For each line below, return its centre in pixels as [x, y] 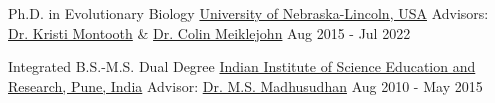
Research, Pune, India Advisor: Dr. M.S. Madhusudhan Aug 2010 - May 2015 [245, 85]
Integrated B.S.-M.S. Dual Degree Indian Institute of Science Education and [242, 66]
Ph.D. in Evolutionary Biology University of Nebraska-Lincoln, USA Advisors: [248, 13]
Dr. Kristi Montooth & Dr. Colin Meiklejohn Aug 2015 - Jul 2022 [209, 32]
